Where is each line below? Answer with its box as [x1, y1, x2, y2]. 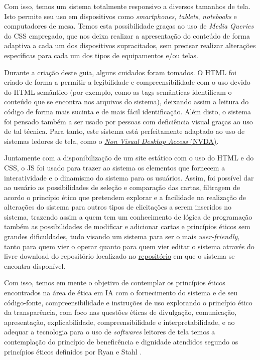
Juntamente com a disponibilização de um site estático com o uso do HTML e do [4, 152, 254, 163]
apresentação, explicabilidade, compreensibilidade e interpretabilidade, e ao [4, 316, 235, 327]
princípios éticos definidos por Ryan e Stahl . [4, 346, 142, 356]
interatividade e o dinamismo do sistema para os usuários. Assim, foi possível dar [4, 172, 254, 183]
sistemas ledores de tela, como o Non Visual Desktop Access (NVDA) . [4, 135, 219, 146]
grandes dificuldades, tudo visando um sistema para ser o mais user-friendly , [4, 231, 240, 242]
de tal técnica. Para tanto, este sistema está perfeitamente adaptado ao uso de [4, 126, 245, 136]
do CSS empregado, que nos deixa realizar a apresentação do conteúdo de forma [4, 30, 250, 41]
